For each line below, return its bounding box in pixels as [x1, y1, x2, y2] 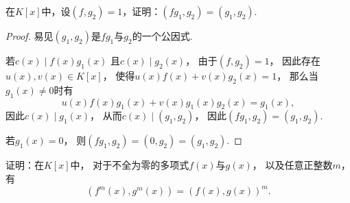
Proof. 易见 [5, 29, 54, 43]
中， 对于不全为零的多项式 [70, 158, 189, 172]
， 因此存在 [269, 53, 321, 67]
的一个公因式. [132, 29, 193, 43]
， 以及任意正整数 [252, 158, 333, 172]
